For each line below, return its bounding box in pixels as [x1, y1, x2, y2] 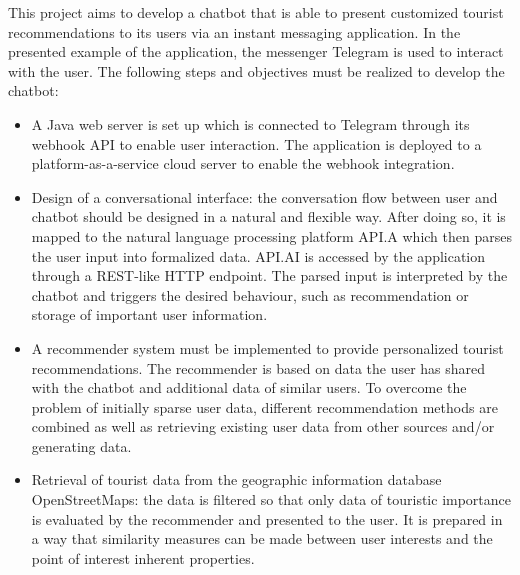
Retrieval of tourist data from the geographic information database [31, 469, 442, 490]
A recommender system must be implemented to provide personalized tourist [31, 337, 504, 358]
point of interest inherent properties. [31, 547, 255, 568]
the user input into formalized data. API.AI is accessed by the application [31, 245, 486, 266]
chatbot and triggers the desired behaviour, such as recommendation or [31, 284, 469, 305]
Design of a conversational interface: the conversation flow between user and [31, 186, 498, 207]
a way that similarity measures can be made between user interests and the [31, 528, 493, 549]
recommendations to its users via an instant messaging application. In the [8, 21, 461, 42]
